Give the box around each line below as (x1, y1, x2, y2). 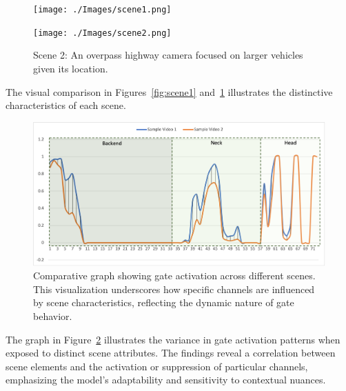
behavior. (33, 308, 72, 323)
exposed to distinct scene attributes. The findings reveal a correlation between (6, 345, 336, 360)
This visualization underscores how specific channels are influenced (33, 281, 315, 296)
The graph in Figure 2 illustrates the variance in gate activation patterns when (6, 332, 340, 346)
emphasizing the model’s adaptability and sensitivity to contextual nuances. (6, 372, 326, 387)
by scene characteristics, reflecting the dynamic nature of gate (33, 295, 294, 310)
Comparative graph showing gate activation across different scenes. (33, 268, 316, 283)
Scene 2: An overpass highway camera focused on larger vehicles (33, 48, 303, 62)
